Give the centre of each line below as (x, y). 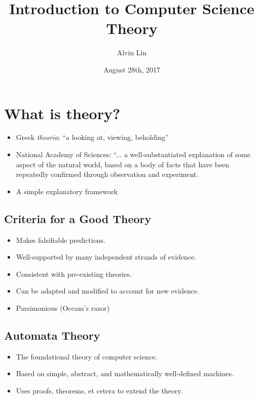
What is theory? (62, 113)
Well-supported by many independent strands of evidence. (106, 257)
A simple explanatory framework (67, 191)
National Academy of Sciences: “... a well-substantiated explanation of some (133, 154)
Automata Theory (52, 335)
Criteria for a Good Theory (78, 218)
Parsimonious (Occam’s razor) (63, 307)
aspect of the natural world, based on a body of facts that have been (123, 164)
